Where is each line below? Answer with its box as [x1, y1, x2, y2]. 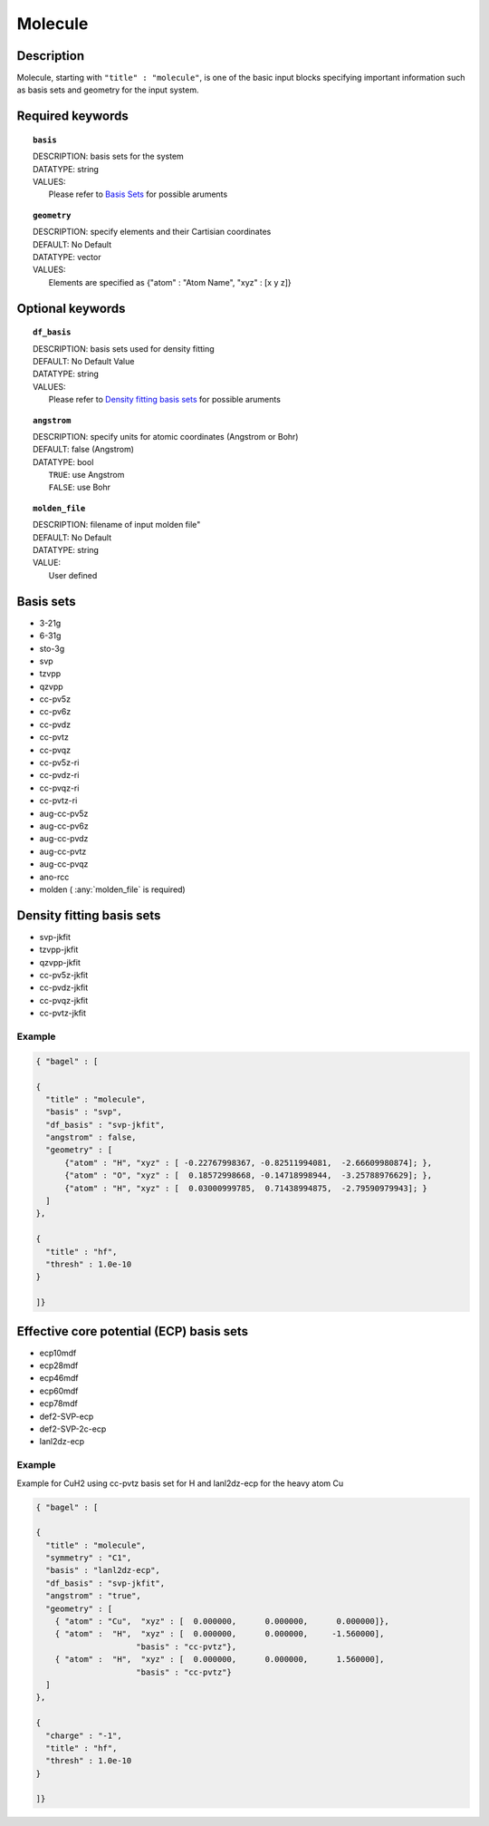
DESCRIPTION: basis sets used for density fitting [33, 343, 215, 354]
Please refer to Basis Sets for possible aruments [48, 189, 228, 199]
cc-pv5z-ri [39, 757, 80, 768]
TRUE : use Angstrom [48, 470, 125, 481]
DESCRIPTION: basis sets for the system [33, 151, 185, 162]
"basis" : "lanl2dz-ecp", [45, 1565, 160, 1576]
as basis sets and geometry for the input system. [16, 84, 199, 95]
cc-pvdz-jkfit [39, 982, 89, 993]
